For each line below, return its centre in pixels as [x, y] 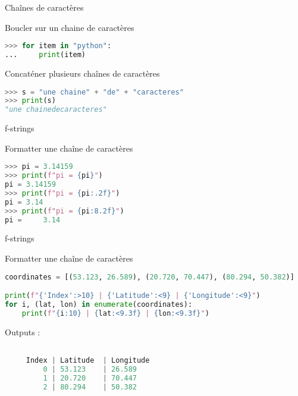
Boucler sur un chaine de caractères [70, 27]
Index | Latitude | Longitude [88, 361]
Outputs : [23, 331]
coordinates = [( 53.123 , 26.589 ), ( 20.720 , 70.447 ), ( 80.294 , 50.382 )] [150, 277]
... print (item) [46, 55]
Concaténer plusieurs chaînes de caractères [82, 73]
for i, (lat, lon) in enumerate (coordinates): [99, 305]
